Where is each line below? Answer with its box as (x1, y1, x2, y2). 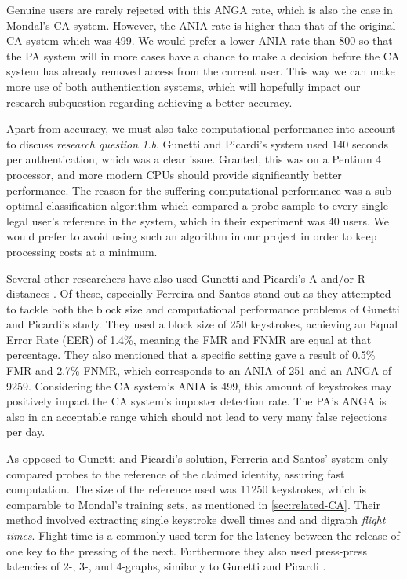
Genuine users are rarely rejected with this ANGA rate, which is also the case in (6, 2, 393, 17)
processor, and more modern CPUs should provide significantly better (6, 166, 342, 182)
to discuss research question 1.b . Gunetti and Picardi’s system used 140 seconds (6, 135, 389, 152)
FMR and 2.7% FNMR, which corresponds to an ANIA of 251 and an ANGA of (6, 362, 392, 379)
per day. (6, 423, 45, 440)
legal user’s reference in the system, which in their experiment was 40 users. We (6, 212, 389, 229)
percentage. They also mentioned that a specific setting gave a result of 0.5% (6, 346, 376, 363)
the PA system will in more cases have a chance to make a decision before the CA (6, 47, 400, 64)
